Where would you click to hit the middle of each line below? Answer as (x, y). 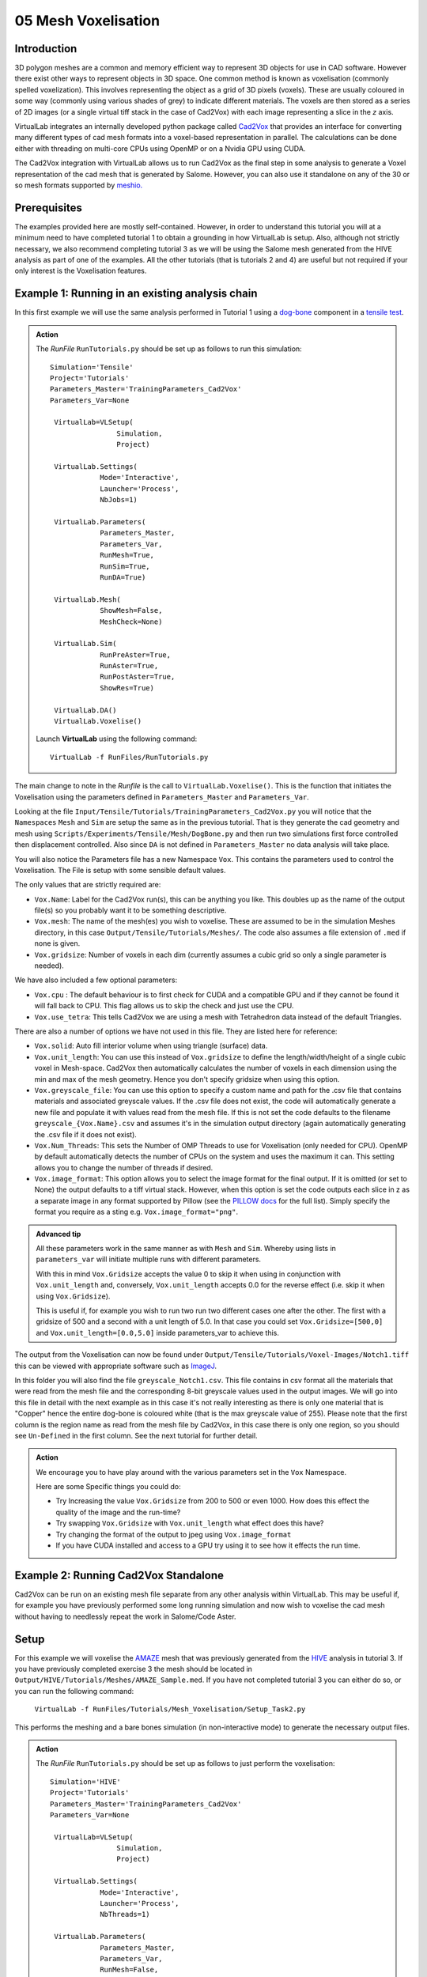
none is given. (57, 943)
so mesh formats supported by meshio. (79, 185)
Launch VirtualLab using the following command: (117, 739)
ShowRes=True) (127, 688)
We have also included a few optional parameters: (96, 980)
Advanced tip (59, 1234)
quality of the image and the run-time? (118, 1512)
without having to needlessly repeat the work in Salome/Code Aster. (125, 1616)
